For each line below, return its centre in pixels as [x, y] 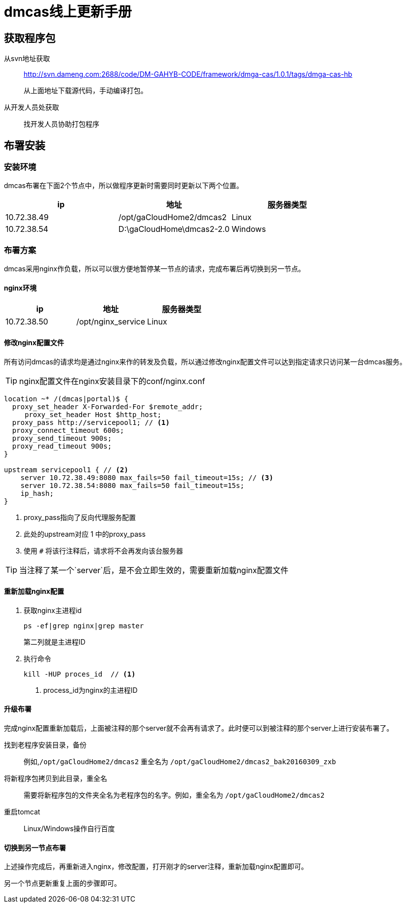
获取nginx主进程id [53, 610]
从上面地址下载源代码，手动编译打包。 [86, 91]
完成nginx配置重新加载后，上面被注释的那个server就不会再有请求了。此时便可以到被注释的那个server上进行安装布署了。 [199, 728]
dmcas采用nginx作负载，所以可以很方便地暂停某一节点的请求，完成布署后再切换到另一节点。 [155, 269]
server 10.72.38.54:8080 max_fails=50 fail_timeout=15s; [132, 485]
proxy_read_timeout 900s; [62, 446]
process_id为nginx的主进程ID [90, 690]
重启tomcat [22, 812]
